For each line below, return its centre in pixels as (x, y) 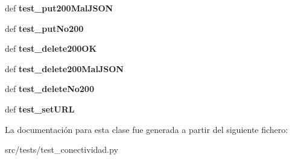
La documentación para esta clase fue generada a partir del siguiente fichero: (147, 129)
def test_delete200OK (51, 48)
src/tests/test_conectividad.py (62, 149)
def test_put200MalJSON (59, 8)
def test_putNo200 (44, 28)
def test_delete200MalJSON (64, 68)
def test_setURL (40, 109)
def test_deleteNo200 (49, 89)
